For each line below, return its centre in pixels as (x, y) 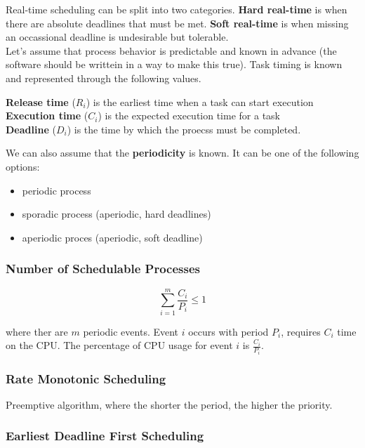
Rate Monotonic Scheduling (86, 378)
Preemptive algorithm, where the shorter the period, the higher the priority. (169, 404)
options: (23, 166)
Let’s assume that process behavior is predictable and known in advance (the (171, 50)
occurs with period (228, 331)
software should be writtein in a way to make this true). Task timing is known (174, 64)
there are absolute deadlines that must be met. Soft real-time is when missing (177, 23)
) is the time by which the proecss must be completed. (184, 129)
